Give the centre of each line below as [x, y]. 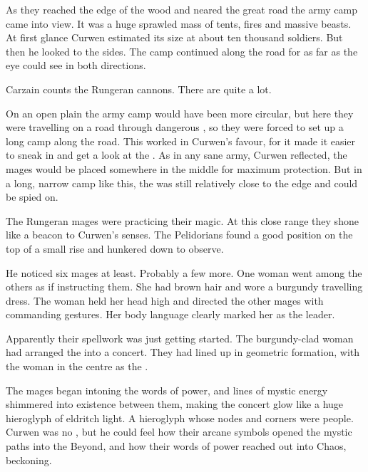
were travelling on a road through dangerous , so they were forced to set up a [175, 127]
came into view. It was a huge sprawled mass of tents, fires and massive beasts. [179, 23]
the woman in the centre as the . [77, 366]
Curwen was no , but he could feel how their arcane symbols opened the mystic [179, 432]
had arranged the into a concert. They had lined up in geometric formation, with [183, 352]
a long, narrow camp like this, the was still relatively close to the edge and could [182, 183]
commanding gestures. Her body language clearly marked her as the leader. [170, 314]
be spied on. [32, 197]
